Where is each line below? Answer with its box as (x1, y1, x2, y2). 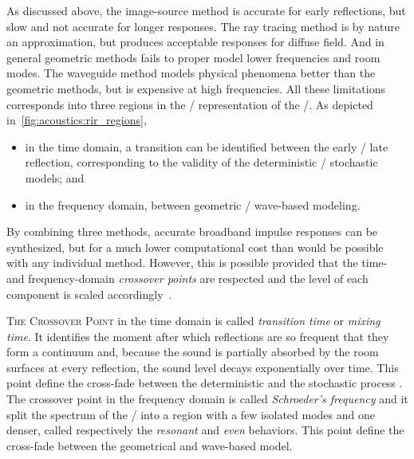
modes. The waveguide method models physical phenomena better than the (6, 65, 376, 81)
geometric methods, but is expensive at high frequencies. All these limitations (6, 80, 385, 96)
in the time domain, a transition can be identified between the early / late (25, 138, 388, 155)
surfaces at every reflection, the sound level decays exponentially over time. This (6, 359, 399, 375)
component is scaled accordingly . (6, 285, 172, 302)
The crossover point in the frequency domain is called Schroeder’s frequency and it (6, 390, 408, 407)
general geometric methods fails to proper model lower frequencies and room (6, 49, 380, 65)
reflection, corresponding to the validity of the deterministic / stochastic (25, 154, 378, 171)
